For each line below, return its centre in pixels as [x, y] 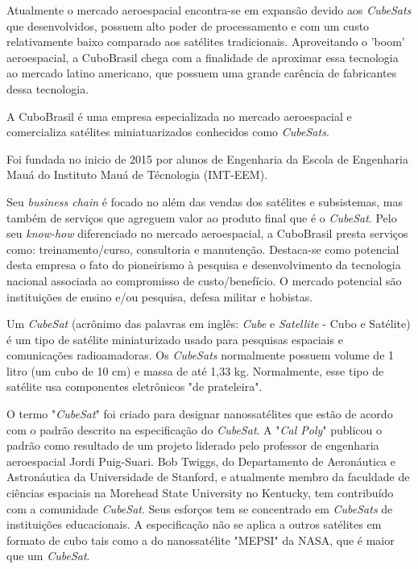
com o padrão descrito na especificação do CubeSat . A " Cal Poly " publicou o [195, 429]
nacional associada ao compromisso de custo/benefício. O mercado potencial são [204, 280]
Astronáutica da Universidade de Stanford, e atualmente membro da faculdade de [208, 477]
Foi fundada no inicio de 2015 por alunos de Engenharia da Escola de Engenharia [207, 158]
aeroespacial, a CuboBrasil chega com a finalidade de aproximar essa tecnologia [203, 57]
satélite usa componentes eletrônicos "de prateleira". [135, 386]
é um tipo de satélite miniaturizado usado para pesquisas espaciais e [175, 339]
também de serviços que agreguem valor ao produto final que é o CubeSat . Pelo [202, 217]
